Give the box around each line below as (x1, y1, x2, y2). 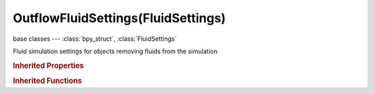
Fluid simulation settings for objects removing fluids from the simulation (12, 47, 218, 55)
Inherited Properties (12, 61, 85, 70)
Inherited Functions (12, 76, 83, 86)
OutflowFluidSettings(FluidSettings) (12, 10, 226, 26)
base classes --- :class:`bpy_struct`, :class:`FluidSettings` (12, 35, 177, 43)
